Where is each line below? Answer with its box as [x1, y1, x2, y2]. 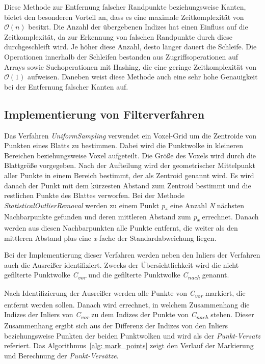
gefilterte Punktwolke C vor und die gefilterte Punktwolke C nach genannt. [4, 269, 229, 282]
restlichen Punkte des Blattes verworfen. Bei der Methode [4, 190, 185, 201]
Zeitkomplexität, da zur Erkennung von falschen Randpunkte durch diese [4, 31, 232, 42]
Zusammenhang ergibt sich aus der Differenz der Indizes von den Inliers [4, 320, 228, 331]
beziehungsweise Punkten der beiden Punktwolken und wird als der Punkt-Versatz [4, 330, 260, 341]
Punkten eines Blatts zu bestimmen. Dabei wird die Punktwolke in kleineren [4, 140, 243, 151]
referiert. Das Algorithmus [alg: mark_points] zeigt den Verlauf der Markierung [4, 340, 254, 351]
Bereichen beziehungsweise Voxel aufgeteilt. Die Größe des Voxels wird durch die [4, 150, 256, 160]
